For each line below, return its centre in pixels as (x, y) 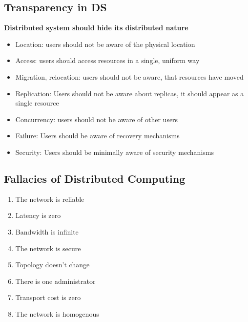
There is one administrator (55, 281)
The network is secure (48, 248)
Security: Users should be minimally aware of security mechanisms (114, 152)
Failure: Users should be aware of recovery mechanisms (97, 136)
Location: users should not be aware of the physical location (105, 44)
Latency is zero (38, 215)
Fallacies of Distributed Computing (95, 178)
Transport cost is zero (48, 297)
